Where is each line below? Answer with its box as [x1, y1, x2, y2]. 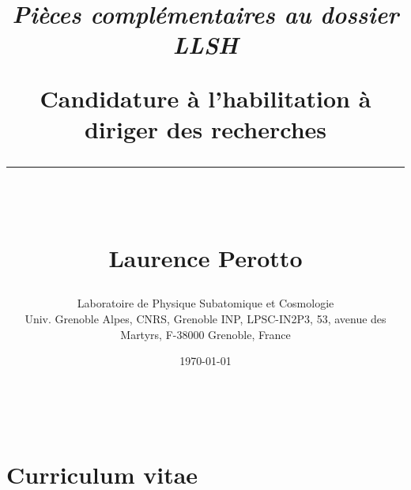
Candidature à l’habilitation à [40, 81, 371, 114]
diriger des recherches [84, 112, 327, 145]
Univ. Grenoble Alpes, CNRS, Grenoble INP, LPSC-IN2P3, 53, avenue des [25, 310, 386, 326]
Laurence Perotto [108, 242, 303, 274]
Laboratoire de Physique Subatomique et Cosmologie [77, 295, 334, 311]
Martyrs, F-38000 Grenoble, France [120, 326, 291, 342]
